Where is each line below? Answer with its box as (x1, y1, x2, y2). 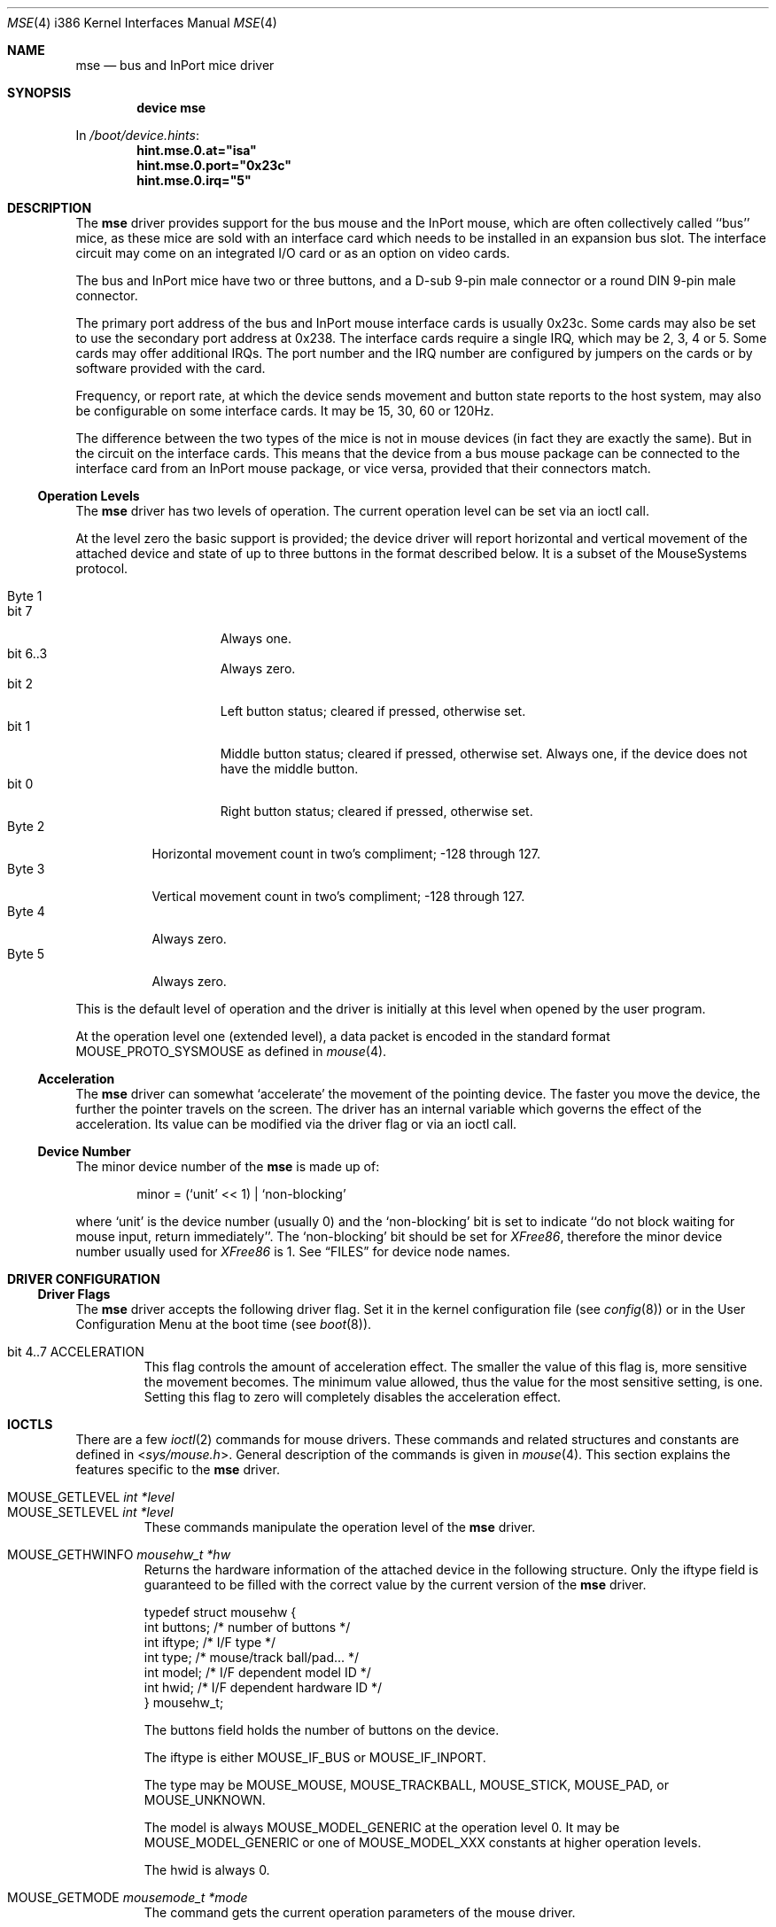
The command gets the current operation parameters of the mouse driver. (144, 1905, 576, 1920)
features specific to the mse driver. (75, 1462, 280, 1477)
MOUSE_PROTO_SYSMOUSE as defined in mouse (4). (75, 1044, 387, 1059)
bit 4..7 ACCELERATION (7, 1344, 144, 1359)
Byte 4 (7, 904, 45, 919)
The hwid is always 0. (144, 1862, 270, 1877)
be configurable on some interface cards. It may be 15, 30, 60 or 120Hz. (75, 403, 494, 418)
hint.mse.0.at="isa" (136, 143, 257, 158)
